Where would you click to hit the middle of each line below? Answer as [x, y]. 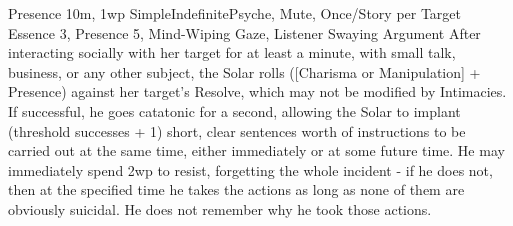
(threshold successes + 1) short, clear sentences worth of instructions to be [237, 130]
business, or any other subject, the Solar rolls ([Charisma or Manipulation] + [244, 71]
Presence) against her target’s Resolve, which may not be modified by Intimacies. [257, 91]
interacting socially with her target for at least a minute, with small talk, [232, 52]
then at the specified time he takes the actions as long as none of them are [236, 189]
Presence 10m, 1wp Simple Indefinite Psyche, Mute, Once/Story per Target [235, 13]
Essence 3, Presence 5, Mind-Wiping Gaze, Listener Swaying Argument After [244, 32]
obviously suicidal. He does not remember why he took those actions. [220, 208]
